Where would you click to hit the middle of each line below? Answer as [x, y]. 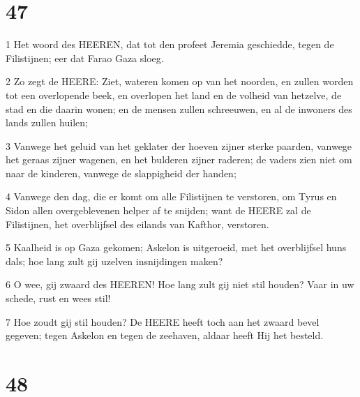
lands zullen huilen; [47, 122]
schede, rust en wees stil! [58, 298]
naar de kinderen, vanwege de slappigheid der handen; [121, 173]
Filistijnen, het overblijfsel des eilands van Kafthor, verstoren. [137, 224]
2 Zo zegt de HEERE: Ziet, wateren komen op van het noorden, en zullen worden [180, 81]
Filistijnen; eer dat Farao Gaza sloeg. [85, 58]
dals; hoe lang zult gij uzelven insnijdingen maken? [114, 261]
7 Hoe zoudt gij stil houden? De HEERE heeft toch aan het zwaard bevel [163, 321]
